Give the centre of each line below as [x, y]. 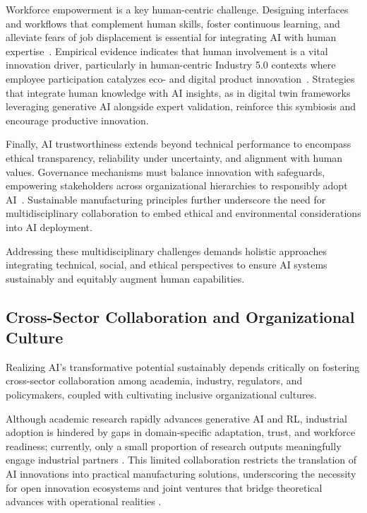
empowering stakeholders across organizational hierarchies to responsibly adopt [177, 185]
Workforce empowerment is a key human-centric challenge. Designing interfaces [177, 9]
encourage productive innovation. [77, 120]
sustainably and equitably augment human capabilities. [125, 278]
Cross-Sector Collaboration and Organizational [180, 316]
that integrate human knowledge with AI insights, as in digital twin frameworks [178, 92]
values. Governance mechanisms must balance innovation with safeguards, [166, 171]
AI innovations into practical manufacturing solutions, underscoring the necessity [181, 474]
